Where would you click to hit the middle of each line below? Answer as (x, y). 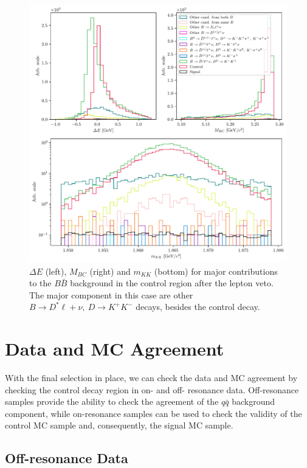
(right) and (110, 271)
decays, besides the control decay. (198, 307)
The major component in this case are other (111, 294)
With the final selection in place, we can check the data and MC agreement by (151, 378)
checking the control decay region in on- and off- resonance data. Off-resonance (152, 389)
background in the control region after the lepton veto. (172, 283)
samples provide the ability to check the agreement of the (112, 401)
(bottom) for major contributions (216, 271)
